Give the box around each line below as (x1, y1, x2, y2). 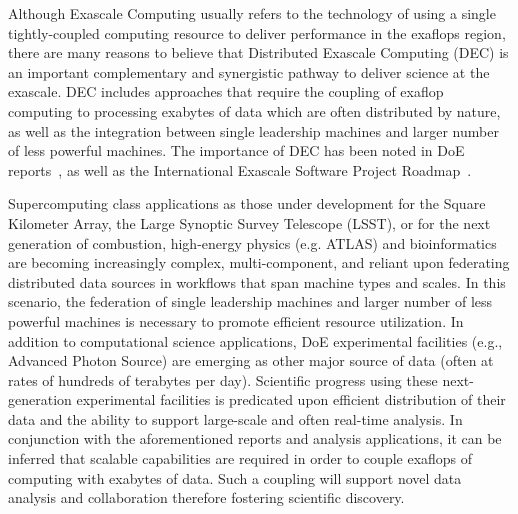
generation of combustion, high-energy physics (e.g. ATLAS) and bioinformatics (8, 232, 497, 253)
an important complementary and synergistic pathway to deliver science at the (8, 61, 490, 82)
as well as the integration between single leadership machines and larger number (8, 120, 499, 141)
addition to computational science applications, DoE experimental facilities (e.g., (8, 330, 503, 351)
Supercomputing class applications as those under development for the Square (8, 193, 486, 214)
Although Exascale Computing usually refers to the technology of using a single (8, 3, 496, 23)
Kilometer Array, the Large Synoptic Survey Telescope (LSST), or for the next (8, 212, 491, 233)
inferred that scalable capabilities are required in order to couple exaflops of (8, 448, 473, 469)
